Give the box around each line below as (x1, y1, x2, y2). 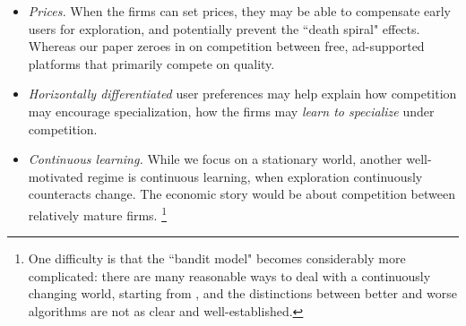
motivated (28, 167, 83, 185)
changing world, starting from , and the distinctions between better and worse (28, 284, 457, 303)
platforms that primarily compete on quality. (28, 54, 275, 73)
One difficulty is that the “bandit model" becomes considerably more (28, 249, 406, 268)
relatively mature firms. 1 (28, 202, 167, 224)
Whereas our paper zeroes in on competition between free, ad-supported (28, 37, 425, 56)
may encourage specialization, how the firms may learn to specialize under (28, 101, 435, 120)
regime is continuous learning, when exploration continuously (87, 167, 423, 185)
